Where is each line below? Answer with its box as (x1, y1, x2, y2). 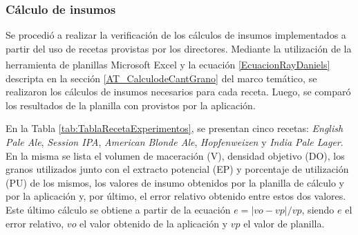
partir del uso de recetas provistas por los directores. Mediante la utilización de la (6, 41, 352, 55)
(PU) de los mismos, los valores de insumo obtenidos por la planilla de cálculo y (6, 175, 345, 189)
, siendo (301, 203, 335, 216)
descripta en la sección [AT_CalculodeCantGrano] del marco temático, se (6, 70, 317, 85)
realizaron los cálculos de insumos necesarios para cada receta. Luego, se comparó (6, 84, 351, 99)
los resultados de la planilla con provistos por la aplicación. (6, 97, 256, 112)
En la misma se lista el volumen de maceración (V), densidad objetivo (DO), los (6, 148, 345, 162)
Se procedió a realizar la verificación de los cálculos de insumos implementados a (6, 28, 346, 42)
